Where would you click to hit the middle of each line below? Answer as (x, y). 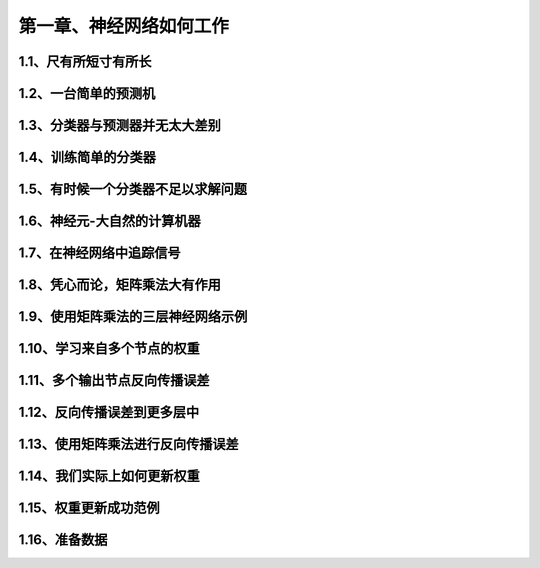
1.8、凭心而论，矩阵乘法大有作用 (120, 285)
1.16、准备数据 (63, 540)
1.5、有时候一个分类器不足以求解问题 (132, 189)
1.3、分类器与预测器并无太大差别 (120, 125)
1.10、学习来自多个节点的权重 (109, 348)
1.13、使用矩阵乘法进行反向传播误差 (128, 444)
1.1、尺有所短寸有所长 (85, 61)
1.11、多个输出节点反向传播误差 (114, 380)
